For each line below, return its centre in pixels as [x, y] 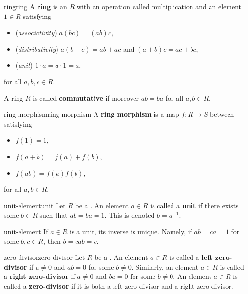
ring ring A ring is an [36, 6]
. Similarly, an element [165, 266]
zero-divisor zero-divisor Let [45, 257]
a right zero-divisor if [39, 276]
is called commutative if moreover [86, 98]
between [222, 114]
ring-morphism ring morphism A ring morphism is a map [92, 114]
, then [52, 241]
